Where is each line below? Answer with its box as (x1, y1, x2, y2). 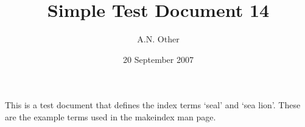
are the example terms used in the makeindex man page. (5, 110, 216, 123)
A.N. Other (137, 33, 180, 45)
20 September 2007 (123, 53, 194, 65)
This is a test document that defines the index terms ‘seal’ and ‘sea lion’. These (5, 99, 301, 111)
